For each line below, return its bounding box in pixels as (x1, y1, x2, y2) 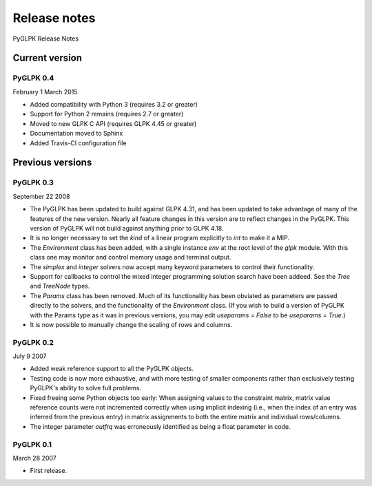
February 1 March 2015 (12, 87, 78, 96)
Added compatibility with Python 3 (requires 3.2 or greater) (30, 101, 198, 109)
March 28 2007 (12, 454, 56, 462)
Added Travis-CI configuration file (30, 138, 127, 147)
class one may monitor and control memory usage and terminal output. (30, 253, 231, 262)
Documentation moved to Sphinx (30, 129, 123, 138)
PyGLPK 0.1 (12, 439, 52, 449)
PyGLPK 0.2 (12, 337, 54, 347)
